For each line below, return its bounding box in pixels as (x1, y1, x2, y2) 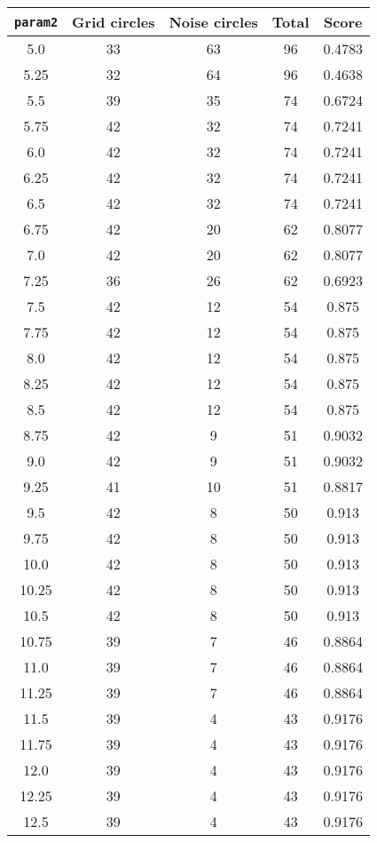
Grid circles (72, 12, 155, 32)
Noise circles (169, 12, 258, 32)
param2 (14, 14, 59, 29)
